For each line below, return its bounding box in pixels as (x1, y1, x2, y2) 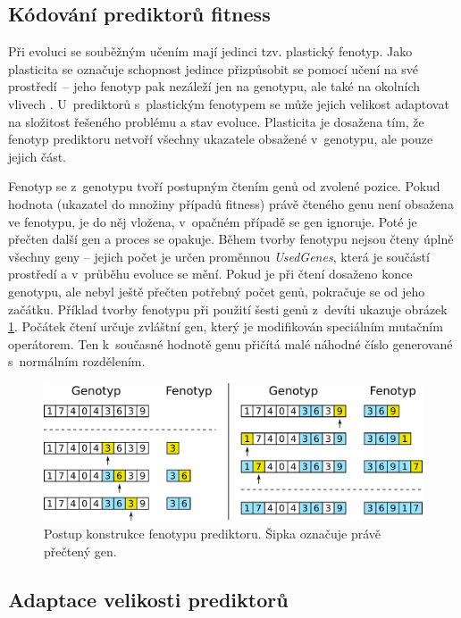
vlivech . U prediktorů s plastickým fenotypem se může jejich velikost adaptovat (8, 94, 449, 113)
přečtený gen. (44, 541, 117, 560)
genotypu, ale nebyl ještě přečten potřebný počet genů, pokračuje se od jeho (8, 281, 425, 300)
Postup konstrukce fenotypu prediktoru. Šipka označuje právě (44, 523, 381, 542)
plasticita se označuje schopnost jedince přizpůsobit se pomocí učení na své (8, 59, 419, 78)
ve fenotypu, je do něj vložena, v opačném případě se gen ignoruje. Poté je (8, 212, 417, 230)
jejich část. (8, 146, 67, 165)
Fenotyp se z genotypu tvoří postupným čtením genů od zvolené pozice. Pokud (8, 177, 440, 196)
